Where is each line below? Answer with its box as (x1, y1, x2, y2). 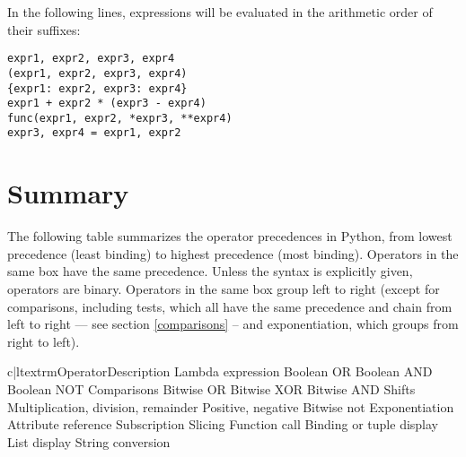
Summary (7, 175, 129, 211)
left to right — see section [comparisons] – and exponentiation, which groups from (7, 315, 459, 333)
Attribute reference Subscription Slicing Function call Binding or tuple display (7, 415, 439, 434)
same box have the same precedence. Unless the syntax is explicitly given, (7, 262, 413, 280)
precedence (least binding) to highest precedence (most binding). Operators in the (7, 244, 459, 263)
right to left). (7, 332, 80, 350)
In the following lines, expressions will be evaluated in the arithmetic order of (7, 3, 433, 21)
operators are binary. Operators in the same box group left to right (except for (7, 280, 440, 298)
